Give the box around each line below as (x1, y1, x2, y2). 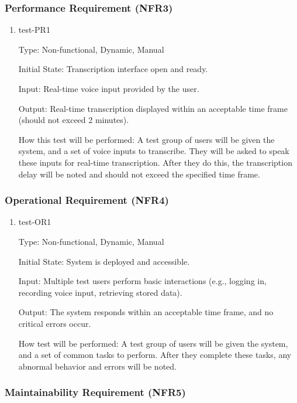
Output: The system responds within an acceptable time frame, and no (18, 306, 274, 318)
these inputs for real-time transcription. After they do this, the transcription (18, 156, 292, 168)
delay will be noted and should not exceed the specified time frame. (18, 168, 260, 180)
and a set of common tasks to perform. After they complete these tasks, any (18, 349, 292, 361)
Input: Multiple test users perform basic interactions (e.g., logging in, (18, 275, 267, 287)
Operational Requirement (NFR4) (5, 193, 169, 207)
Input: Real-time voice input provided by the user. (18, 83, 199, 94)
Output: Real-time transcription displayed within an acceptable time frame (18, 102, 288, 114)
